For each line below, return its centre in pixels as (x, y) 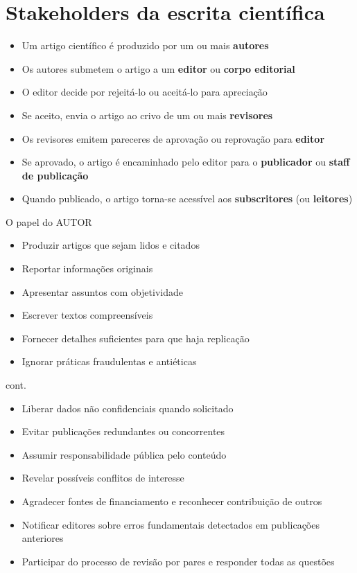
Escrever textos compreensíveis (87, 315)
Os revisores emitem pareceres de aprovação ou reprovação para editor (173, 138)
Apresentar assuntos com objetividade (102, 291)
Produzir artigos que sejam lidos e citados (111, 245)
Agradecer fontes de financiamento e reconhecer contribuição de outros (172, 501)
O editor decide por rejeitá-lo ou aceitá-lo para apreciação (145, 92)
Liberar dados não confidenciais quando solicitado (128, 408)
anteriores (43, 538)
